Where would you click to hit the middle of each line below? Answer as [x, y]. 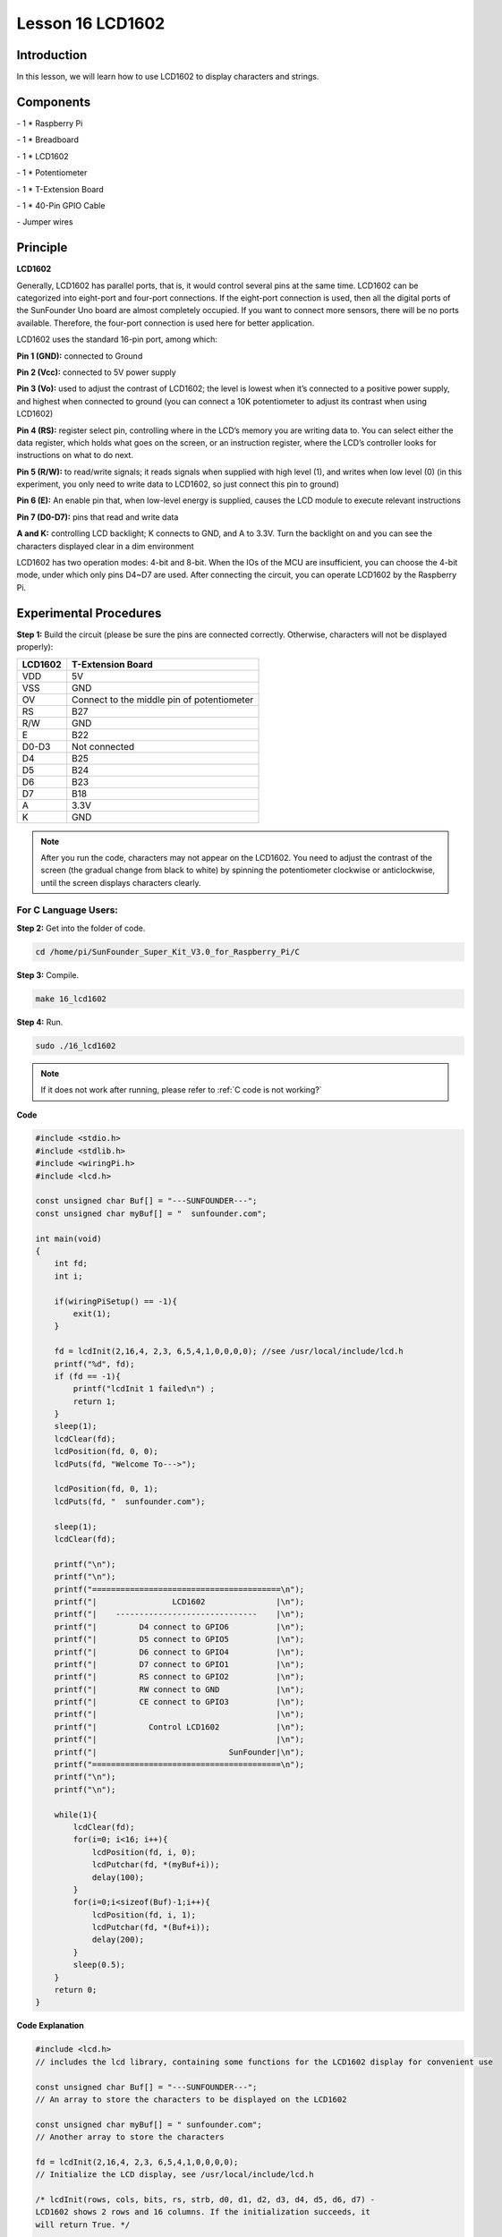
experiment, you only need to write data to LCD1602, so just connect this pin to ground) [178, 484]
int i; [68, 1276]
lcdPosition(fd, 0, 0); [106, 1451]
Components [54, 102]
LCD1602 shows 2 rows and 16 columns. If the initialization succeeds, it [203, 2212]
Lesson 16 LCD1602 [91, 23]
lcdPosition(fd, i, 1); [144, 1914]
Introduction [52, 55]
